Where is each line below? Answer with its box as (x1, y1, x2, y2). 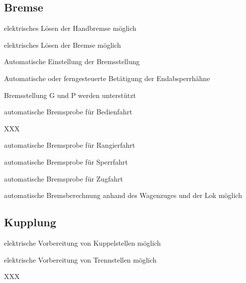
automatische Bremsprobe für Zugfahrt (4, 173, 123, 184)
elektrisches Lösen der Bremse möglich (4, 39, 121, 50)
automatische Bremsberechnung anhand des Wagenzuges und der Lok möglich (4, 190, 242, 200)
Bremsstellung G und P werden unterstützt (4, 90, 136, 100)
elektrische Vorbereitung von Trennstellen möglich (4, 254, 157, 265)
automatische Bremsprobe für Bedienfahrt (4, 106, 132, 117)
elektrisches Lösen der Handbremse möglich (4, 23, 136, 33)
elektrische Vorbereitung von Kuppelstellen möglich (4, 237, 161, 248)
